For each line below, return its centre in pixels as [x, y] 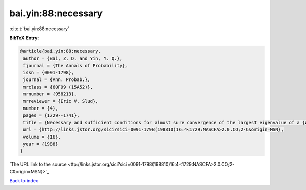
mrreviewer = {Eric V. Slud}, [61, 101]
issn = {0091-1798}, [49, 73]
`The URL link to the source [38, 164]
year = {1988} [41, 144]
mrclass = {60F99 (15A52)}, [58, 87]
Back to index [24, 181]
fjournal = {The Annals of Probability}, [75, 65]
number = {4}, [41, 108]
